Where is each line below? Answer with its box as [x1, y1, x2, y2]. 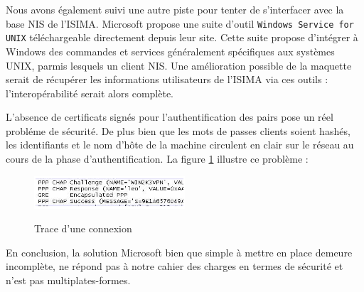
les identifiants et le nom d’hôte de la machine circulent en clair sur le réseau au [6, 137, 354, 152]
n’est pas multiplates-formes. [6, 273, 131, 288]
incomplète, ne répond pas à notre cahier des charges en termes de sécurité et [6, 259, 343, 274]
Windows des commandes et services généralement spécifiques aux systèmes [6, 43, 335, 58]
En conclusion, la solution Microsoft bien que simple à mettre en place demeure [6, 244, 353, 259]
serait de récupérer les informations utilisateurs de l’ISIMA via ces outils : [6, 72, 328, 87]
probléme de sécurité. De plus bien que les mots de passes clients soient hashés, [6, 123, 350, 138]
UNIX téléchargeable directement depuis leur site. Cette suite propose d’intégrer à [6, 30, 358, 45]
